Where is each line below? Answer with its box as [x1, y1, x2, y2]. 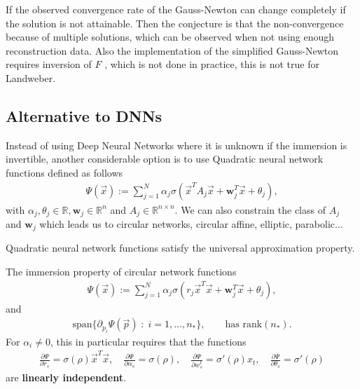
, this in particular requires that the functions [50, 334, 247, 348]
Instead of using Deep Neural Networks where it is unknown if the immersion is [6, 137, 347, 152]
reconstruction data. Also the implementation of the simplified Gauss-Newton [6, 43, 339, 57]
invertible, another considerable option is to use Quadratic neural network [6, 151, 324, 166]
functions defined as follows [6, 165, 123, 179]
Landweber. [6, 70, 56, 85]
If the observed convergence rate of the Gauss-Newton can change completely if [6, 2, 346, 16]
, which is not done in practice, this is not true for [104, 57, 319, 71]
